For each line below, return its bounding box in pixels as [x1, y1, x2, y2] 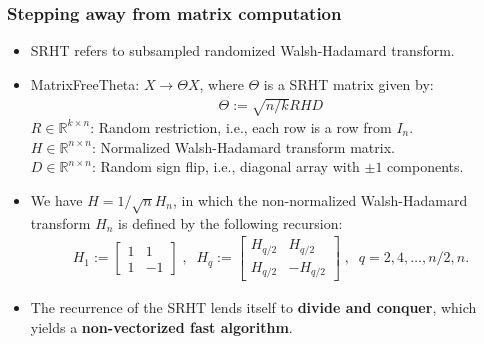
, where [199, 73, 244, 94]
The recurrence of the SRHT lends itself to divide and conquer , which [30, 297, 477, 318]
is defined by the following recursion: [118, 212, 343, 233]
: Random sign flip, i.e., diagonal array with [91, 156, 360, 177]
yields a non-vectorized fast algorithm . [30, 316, 293, 337]
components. [387, 156, 464, 177]
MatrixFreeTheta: [30, 73, 140, 94]
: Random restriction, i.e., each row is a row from [90, 116, 392, 137]
